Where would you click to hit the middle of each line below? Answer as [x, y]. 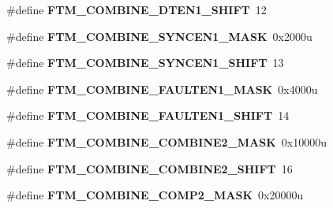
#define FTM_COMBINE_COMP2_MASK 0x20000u [155, 195]
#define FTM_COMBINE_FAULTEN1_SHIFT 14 [148, 115]
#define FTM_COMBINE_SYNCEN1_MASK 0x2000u [159, 36]
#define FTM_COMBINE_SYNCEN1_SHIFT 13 [145, 63]
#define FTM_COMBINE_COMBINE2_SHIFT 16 [150, 168]
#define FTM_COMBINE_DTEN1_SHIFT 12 [137, 9]
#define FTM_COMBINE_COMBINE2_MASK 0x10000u [166, 141]
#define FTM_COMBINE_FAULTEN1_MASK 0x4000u [162, 89]
